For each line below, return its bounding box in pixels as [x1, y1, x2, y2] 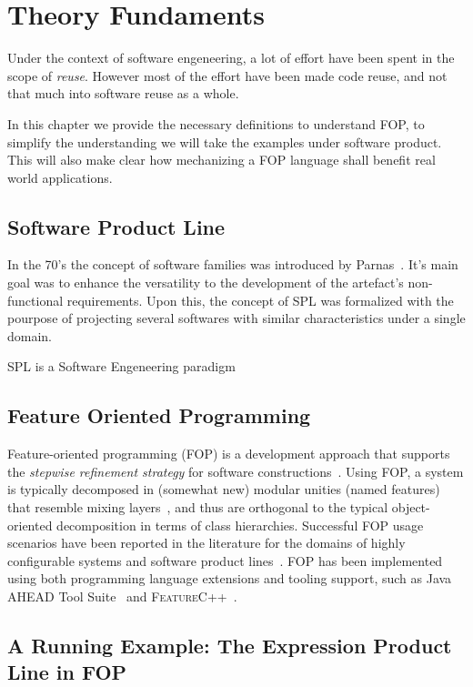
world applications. [7, 167, 113, 187]
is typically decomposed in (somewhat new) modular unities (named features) [7, 480, 440, 499]
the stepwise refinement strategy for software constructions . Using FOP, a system [7, 461, 464, 480]
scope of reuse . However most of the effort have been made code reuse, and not [7, 66, 448, 85]
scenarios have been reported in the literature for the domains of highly [7, 533, 406, 552]
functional [7, 290, 64, 309]
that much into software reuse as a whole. [7, 84, 239, 103]
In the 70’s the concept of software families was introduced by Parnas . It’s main [7, 255, 458, 274]
